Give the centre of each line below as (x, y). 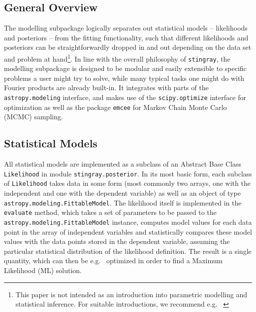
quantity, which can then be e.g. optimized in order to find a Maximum (113, 260)
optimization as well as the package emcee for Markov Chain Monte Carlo (115, 107)
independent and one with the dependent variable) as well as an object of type (122, 193)
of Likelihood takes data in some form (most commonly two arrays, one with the (127, 183)
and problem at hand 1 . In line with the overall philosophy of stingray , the (117, 58)
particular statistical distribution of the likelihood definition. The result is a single (128, 251)
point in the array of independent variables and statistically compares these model (128, 231)
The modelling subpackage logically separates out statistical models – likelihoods (126, 28)
